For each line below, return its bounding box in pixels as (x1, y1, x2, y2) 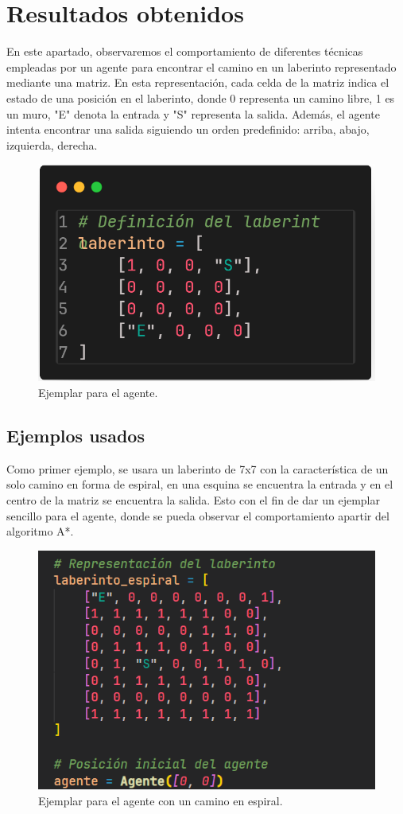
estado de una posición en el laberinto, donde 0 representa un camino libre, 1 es (6, 89, 395, 106)
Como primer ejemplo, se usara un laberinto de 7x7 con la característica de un (6, 460, 389, 477)
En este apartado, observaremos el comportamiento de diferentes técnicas (6, 43, 363, 60)
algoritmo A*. (6, 523, 74, 539)
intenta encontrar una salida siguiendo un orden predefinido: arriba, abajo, (6, 121, 370, 138)
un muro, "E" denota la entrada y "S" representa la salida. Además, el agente (6, 105, 380, 122)
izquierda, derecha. (6, 136, 98, 153)
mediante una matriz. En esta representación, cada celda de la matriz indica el (6, 74, 389, 91)
